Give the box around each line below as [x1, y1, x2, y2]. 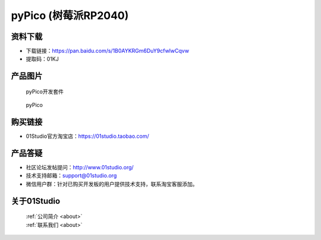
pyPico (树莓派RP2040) [11, 9, 129, 22]
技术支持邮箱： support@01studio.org [26, 172, 117, 179]
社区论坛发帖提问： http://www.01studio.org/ [26, 164, 134, 171]
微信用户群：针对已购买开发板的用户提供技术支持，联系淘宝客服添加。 [26, 180, 198, 187]
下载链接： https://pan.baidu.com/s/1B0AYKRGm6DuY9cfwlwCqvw [26, 48, 190, 55]
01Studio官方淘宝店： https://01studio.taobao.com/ [26, 132, 150, 140]
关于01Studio [11, 196, 61, 206]
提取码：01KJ [26, 55, 59, 62]
